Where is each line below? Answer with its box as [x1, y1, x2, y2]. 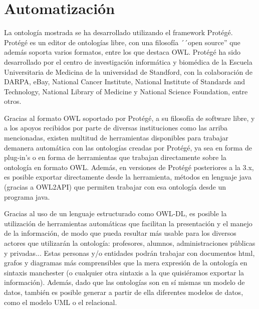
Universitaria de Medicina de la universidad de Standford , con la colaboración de [4, 66, 252, 77]
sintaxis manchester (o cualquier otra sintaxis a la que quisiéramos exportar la [4, 267, 244, 277]
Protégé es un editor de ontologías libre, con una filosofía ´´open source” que [4, 37, 240, 47]
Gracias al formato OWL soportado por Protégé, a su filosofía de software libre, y [4, 112, 255, 123]
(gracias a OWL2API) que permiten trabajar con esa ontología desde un [4, 182, 226, 192]
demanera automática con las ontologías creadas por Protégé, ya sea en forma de [4, 142, 252, 152]
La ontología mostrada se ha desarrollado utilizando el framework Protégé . [4, 27, 233, 38]
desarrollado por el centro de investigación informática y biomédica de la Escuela [4, 56, 252, 67]
